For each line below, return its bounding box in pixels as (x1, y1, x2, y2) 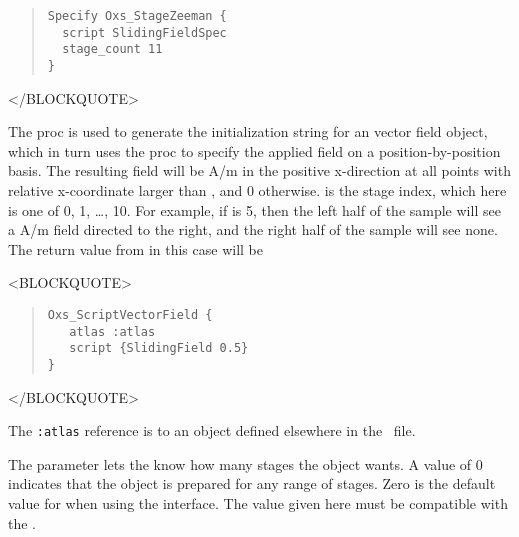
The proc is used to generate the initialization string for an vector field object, (8, 121, 488, 142)
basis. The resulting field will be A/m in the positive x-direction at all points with (8, 160, 511, 181)
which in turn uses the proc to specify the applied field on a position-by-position (8, 140, 501, 161)
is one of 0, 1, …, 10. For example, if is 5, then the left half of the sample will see (8, 199, 501, 220)
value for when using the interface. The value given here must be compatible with (8, 493, 508, 514)
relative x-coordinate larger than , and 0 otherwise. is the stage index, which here (8, 180, 507, 200)
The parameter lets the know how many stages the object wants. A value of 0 (8, 453, 483, 474)
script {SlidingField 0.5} (69, 341, 249, 356)
